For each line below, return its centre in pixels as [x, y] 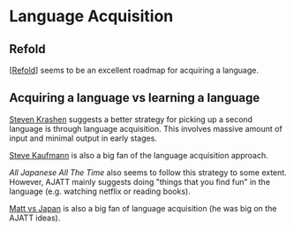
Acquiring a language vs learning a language [135, 98]
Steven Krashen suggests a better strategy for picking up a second [131, 119]
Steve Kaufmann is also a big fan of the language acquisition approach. [139, 155]
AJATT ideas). [35, 218]
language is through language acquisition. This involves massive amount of [146, 128]
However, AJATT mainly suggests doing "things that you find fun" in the [140, 181]
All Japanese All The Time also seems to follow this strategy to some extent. [148, 172]
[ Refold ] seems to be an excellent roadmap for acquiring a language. [134, 70]
